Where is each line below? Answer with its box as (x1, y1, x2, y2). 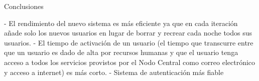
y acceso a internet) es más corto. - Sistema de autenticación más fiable (4, 66, 224, 77)
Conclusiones (4, 1, 44, 11)
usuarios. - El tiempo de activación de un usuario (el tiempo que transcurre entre (4, 37, 253, 47)
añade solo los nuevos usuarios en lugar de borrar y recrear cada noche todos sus (4, 27, 252, 38)
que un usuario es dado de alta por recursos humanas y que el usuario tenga (4, 47, 238, 57)
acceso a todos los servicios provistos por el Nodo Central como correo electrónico (4, 56, 255, 67)
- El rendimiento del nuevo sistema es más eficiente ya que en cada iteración (4, 17, 238, 28)
